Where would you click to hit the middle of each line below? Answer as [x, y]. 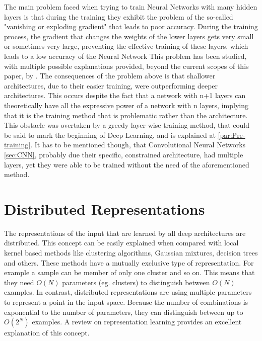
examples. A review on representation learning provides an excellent [137, 322]
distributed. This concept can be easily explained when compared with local [121, 243]
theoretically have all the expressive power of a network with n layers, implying [126, 105]
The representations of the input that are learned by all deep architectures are [125, 233]
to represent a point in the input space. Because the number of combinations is [126, 302]
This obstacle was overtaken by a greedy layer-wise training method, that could [127, 125]
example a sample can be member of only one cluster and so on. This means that [129, 272]
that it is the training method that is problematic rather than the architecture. [126, 115]
